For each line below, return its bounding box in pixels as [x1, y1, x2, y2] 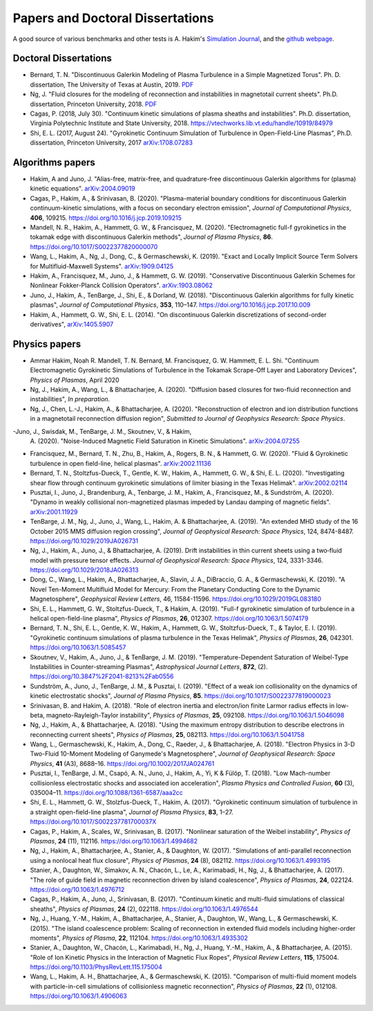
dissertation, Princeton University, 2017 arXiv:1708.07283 [30, 138, 193, 147]
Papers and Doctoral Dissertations [12, 10, 214, 26]
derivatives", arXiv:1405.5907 [30, 320, 114, 328]
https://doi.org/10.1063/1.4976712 [30, 885, 125, 893]
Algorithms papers [12, 156, 96, 168]
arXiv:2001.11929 [30, 507, 78, 516]
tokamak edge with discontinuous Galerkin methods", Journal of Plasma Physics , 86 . [30, 233, 273, 242]
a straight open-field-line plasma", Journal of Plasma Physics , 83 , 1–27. [30, 808, 234, 816]
